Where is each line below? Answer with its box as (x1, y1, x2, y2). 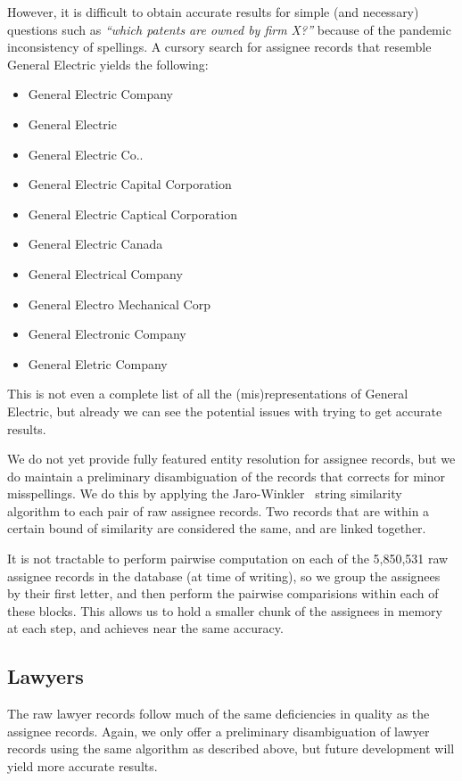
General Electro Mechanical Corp (28, 294, 210, 313)
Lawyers (7, 662, 84, 690)
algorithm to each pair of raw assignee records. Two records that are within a (7, 501, 430, 520)
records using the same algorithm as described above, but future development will (7, 739, 455, 758)
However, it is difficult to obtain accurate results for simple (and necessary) (7, 3, 419, 21)
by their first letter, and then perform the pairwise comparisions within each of (7, 584, 439, 603)
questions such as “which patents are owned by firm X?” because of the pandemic (7, 20, 451, 38)
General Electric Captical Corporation (28, 204, 237, 223)
